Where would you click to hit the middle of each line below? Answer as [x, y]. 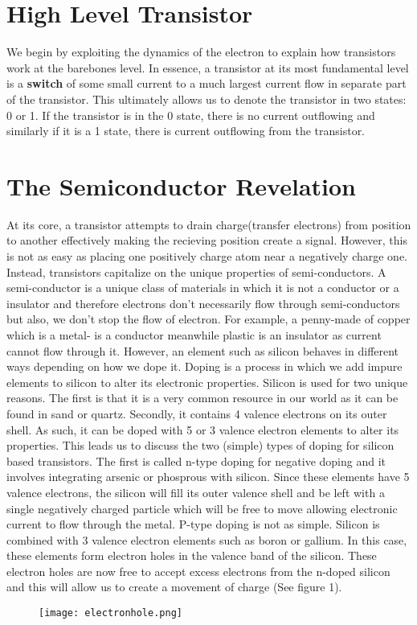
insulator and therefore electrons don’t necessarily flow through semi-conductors [203, 303]
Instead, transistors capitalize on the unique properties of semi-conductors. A [196, 271]
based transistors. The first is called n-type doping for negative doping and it [196, 461]
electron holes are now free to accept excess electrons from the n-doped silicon [198, 571]
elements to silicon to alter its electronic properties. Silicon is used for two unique [207, 382]
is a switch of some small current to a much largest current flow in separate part [206, 83]
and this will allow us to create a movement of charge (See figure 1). [174, 587]
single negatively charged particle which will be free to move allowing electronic [202, 508]
